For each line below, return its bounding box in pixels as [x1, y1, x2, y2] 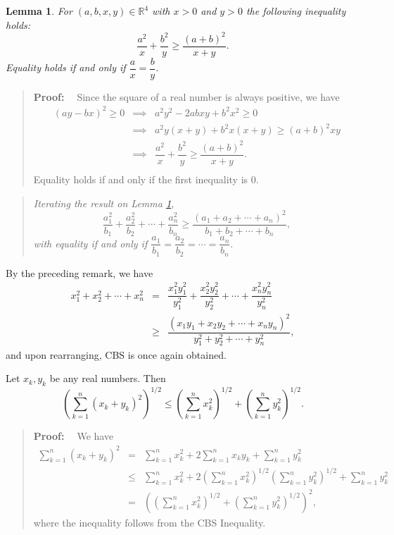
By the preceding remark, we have [6, 265, 153, 280]
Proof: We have [33, 429, 114, 443]
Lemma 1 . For [6, 4, 72, 18]
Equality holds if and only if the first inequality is [33, 172, 248, 187]
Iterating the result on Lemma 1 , [33, 195, 174, 210]
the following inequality [246, 4, 346, 18]
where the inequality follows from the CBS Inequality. [33, 515, 266, 529]
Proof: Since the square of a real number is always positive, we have [33, 89, 340, 104]
